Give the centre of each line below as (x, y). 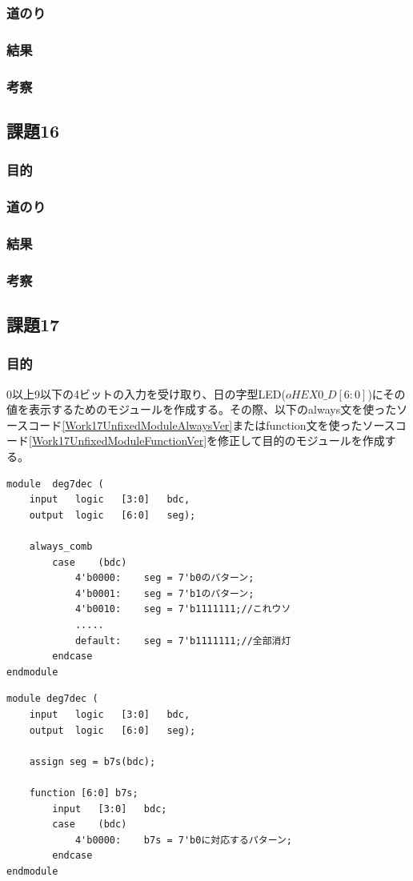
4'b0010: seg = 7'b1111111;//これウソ (183, 609)
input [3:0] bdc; (110, 809)
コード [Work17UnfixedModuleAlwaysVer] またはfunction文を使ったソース (212, 424)
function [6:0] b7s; (84, 793)
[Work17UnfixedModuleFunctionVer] (118, 440)
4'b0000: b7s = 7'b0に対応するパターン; (183, 840)
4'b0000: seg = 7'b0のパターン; (164, 578)
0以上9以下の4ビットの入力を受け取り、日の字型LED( (146, 393)
